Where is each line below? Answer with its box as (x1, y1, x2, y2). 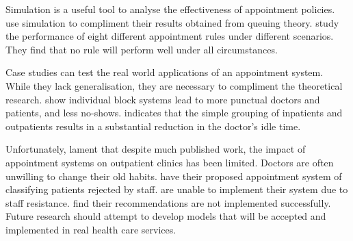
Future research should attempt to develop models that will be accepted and (5, 209, 326, 223)
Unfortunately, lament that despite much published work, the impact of (5, 142, 306, 156)
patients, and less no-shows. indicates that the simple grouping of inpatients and (5, 105, 343, 120)
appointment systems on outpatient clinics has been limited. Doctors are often (5, 155, 334, 169)
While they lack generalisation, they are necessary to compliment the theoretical (5, 78, 343, 92)
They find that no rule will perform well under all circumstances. (5, 42, 278, 56)
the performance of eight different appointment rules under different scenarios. (5, 29, 334, 43)
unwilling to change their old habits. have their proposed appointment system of (5, 168, 342, 183)
